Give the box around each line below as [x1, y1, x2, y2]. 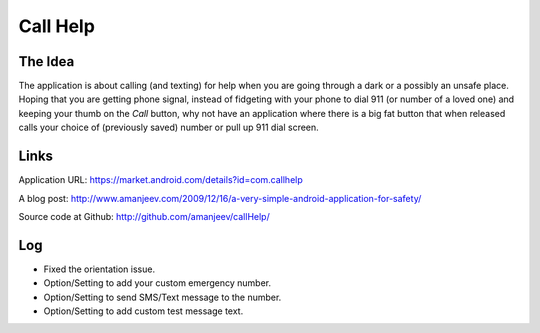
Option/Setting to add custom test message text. [43, 305, 244, 317]
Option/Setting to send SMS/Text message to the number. [43, 291, 282, 303]
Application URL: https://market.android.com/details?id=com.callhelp [18, 174, 304, 186]
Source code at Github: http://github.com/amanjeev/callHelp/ [18, 210, 270, 222]
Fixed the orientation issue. [43, 263, 155, 275]
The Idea [18, 53, 75, 70]
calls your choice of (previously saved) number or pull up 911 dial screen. [18, 121, 319, 134]
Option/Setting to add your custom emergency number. [43, 277, 272, 289]
